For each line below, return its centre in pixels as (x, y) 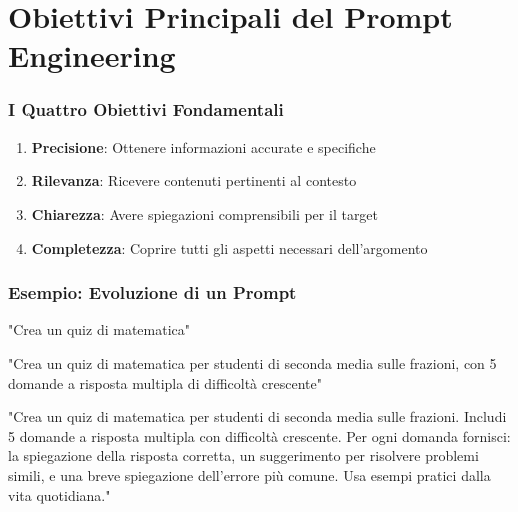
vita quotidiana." (59, 494)
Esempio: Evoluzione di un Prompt (152, 292)
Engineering (92, 55)
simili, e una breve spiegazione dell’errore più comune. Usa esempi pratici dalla (249, 474)
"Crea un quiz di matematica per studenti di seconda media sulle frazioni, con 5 (252, 362)
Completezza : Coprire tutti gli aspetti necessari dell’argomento (229, 247)
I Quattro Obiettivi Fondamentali (146, 109)
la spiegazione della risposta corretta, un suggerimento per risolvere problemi (243, 455)
